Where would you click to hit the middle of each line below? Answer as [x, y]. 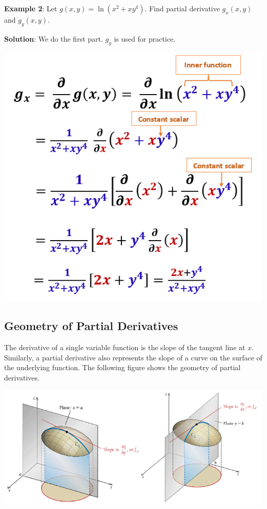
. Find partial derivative [182, 8]
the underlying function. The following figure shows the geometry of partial [122, 367]
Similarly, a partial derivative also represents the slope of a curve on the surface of [133, 357]
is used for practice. [145, 38]
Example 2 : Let [31, 8]
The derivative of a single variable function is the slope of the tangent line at [125, 347]
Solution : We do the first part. [54, 38]
